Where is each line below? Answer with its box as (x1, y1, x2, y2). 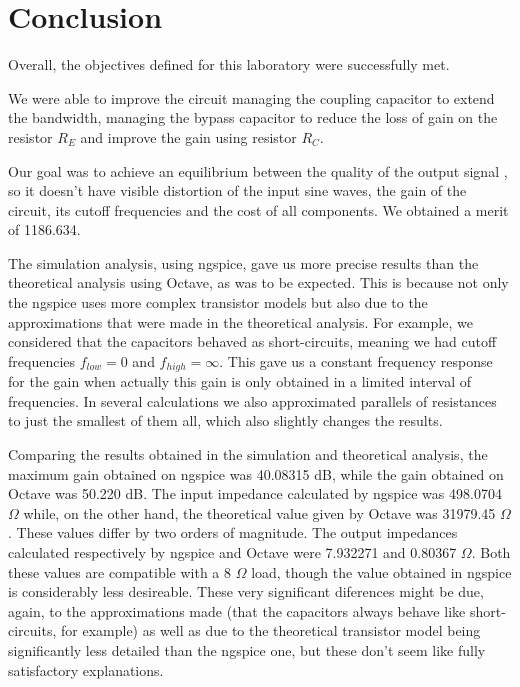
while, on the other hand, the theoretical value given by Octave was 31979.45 (23, 502, 496, 523)
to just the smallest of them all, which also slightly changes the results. (8, 410, 443, 431)
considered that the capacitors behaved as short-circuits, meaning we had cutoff (8, 331, 497, 352)
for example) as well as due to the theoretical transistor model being (61, 620, 481, 641)
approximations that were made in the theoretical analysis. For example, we (8, 311, 473, 332)
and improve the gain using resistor (80, 126, 297, 147)
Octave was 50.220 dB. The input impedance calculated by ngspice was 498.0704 (8, 483, 502, 504)
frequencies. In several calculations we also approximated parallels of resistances (8, 390, 497, 411)
